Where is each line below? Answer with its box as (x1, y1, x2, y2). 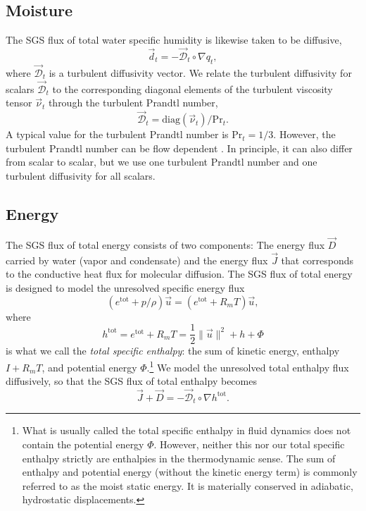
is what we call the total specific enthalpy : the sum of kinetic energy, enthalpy (6, 343, 340, 358)
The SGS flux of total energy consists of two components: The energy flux (6, 238, 325, 252)
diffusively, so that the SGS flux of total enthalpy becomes (6, 374, 257, 388)
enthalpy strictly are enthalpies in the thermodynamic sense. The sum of (22, 450, 336, 465)
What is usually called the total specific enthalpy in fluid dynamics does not (22, 423, 351, 438)
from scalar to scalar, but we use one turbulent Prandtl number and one (6, 154, 317, 169)
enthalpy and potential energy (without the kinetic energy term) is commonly (22, 464, 358, 479)
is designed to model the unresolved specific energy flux (6, 281, 245, 295)
